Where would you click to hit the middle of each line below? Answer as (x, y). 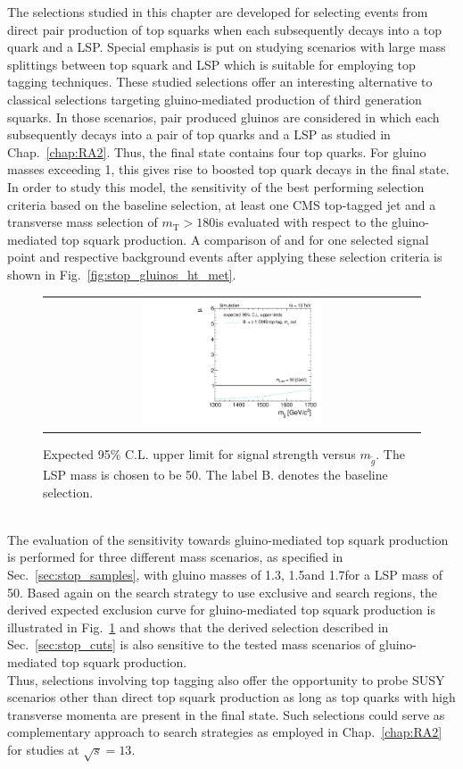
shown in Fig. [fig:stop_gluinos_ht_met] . (122, 274)
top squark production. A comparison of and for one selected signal (245, 239)
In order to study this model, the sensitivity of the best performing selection (216, 186)
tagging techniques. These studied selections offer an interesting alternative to (220, 82)
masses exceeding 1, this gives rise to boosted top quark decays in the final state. (228, 169)
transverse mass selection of (83, 222)
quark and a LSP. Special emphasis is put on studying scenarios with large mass (227, 47)
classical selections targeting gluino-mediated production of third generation (215, 99)
